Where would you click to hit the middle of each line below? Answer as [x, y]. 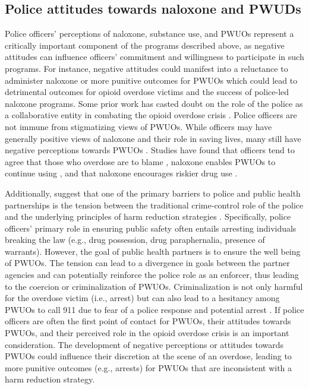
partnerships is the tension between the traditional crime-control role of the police [154, 205]
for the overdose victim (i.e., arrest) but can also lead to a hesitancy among [142, 298]
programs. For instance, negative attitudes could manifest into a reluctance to [146, 68]
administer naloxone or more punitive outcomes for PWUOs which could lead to [151, 80]
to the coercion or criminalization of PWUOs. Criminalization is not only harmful [154, 286]
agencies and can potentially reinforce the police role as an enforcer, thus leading [152, 275]
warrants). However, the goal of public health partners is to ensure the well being [153, 251]
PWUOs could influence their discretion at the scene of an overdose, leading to [148, 356]
